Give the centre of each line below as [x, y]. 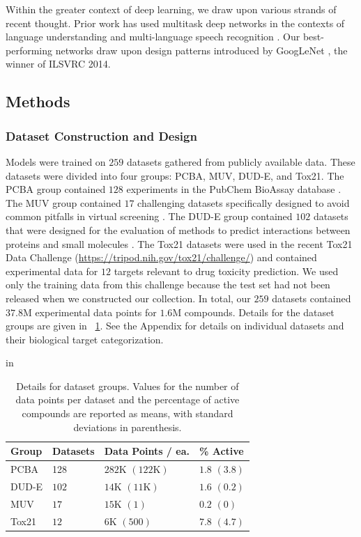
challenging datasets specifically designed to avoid [244, 202]
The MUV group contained [63, 202]
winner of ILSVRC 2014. [58, 64]
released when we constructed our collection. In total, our [128, 298]
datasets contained [312, 298]
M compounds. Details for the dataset [253, 312]
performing [29, 50]
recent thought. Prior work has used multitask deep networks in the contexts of [175, 23]
